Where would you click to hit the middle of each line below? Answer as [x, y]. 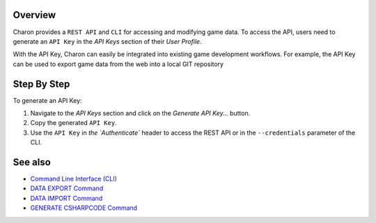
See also [32, 162]
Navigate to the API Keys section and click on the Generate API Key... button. [140, 113]
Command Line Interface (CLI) [74, 179]
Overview [34, 15]
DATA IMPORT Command [66, 198]
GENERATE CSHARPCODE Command [84, 208]
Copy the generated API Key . [74, 123]
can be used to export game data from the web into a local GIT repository [118, 64]
